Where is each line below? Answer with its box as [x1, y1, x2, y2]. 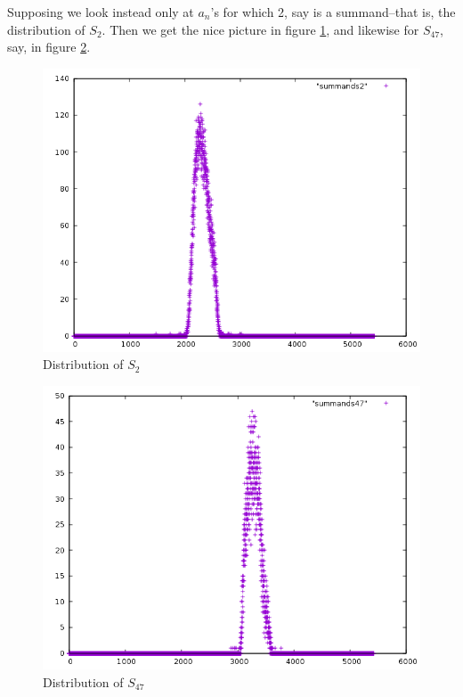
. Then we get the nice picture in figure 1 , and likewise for [102, 20, 419, 38]
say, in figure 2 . [7, 37, 91, 56]
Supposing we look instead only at [7, 3, 194, 20]
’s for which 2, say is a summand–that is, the [210, 3, 456, 20]
